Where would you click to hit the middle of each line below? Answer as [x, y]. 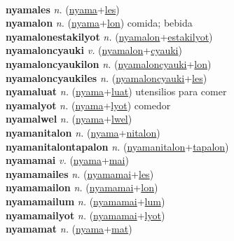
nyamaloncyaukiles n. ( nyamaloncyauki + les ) [106, 77]
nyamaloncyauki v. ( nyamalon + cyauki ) [94, 50]
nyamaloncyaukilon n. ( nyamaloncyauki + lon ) [109, 63]
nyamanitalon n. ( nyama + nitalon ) [83, 132]
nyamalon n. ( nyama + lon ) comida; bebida [99, 23]
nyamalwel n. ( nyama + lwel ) [69, 119]
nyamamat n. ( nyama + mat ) [69, 229]
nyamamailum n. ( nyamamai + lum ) [85, 201]
